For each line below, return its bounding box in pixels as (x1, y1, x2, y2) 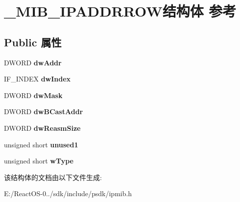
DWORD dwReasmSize (4, 122, 81, 133)
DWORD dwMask (4, 90, 63, 100)
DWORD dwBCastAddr (4, 106, 83, 117)
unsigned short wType (4, 156, 73, 166)
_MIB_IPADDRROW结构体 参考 (4, 1, 237, 21)
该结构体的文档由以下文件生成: (4, 172, 102, 182)
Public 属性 (4, 34, 62, 49)
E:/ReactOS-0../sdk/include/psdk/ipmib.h (4, 188, 132, 199)
